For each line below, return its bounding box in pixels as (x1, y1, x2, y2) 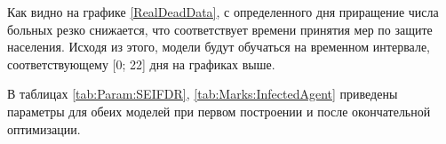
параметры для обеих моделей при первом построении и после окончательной (7, 101, 431, 120)
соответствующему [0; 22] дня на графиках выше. (7, 54, 275, 73)
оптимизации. (7, 119, 81, 138)
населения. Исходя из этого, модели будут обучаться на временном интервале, (7, 37, 431, 56)
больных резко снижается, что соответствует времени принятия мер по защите (7, 20, 433, 38)
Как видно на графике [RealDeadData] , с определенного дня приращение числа (7, 3, 439, 20)
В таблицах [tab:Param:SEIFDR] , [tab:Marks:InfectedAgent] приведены (7, 84, 398, 103)
